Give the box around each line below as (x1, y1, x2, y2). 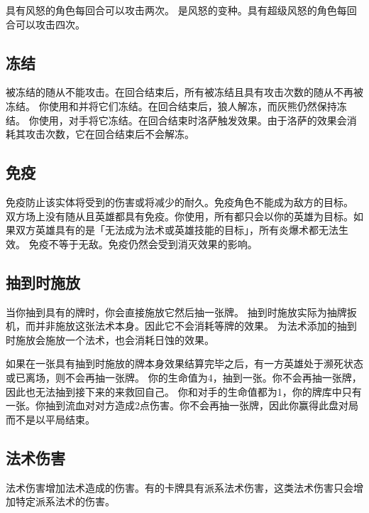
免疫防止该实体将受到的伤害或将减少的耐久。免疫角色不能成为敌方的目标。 (6, 194, 353, 209)
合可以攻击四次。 (6, 16, 85, 31)
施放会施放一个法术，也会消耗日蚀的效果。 (15, 332, 214, 347)
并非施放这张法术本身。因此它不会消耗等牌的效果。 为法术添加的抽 (35, 318, 347, 333)
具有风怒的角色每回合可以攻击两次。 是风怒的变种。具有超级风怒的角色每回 (6, 3, 357, 17)
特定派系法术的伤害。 (15, 494, 115, 509)
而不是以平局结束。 (6, 411, 95, 426)
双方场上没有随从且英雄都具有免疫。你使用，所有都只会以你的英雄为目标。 (6, 208, 353, 223)
